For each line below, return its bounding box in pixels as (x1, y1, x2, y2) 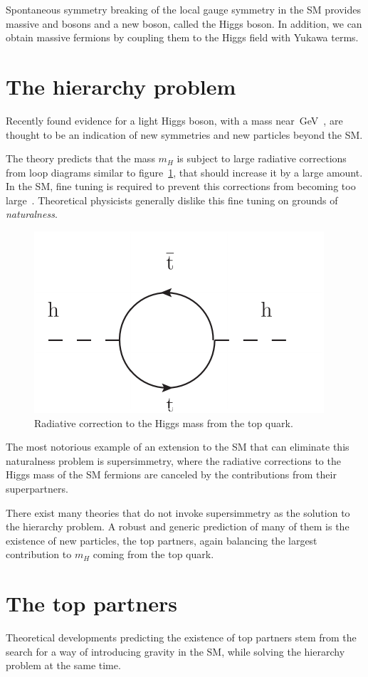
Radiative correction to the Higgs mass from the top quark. (34, 415, 293, 430)
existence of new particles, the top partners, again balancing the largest (6, 532, 317, 547)
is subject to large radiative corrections (177, 151, 347, 166)
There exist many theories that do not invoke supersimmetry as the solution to (6, 505, 350, 520)
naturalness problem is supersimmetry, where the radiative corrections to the (6, 453, 341, 468)
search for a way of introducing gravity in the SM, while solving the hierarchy (6, 644, 345, 658)
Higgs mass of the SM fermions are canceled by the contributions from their (6, 467, 337, 482)
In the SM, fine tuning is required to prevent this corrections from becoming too (6, 179, 356, 194)
